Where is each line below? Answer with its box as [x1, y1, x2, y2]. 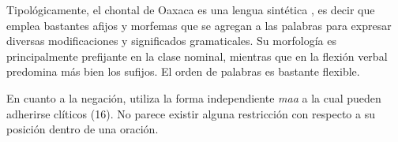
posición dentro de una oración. [6, 121, 159, 137]
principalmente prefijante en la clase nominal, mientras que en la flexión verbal [6, 47, 388, 64]
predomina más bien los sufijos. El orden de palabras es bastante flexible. [6, 63, 360, 80]
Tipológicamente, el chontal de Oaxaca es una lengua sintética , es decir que [6, 2, 375, 17]
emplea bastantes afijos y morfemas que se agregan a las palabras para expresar [6, 17, 392, 33]
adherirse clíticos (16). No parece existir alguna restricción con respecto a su [6, 105, 375, 121]
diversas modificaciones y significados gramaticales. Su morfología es [6, 32, 336, 49]
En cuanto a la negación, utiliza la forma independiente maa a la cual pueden [6, 89, 381, 106]
